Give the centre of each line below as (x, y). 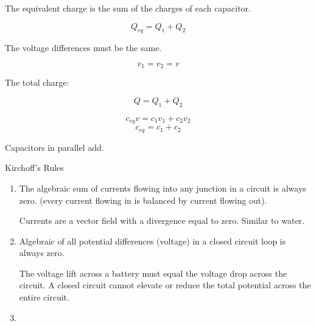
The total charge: (37, 82)
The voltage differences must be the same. (83, 48)
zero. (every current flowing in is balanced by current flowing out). (143, 200)
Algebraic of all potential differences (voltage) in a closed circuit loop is (153, 241)
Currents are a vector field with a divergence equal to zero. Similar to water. (162, 220)
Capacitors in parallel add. (54, 147)
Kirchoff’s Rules (34, 168)
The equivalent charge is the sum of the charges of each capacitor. (128, 8)
